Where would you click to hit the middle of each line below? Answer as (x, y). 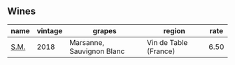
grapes (105, 30)
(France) (161, 51)
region (174, 30)
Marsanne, (87, 42)
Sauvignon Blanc (97, 51)
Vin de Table (167, 42)
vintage (50, 30)
